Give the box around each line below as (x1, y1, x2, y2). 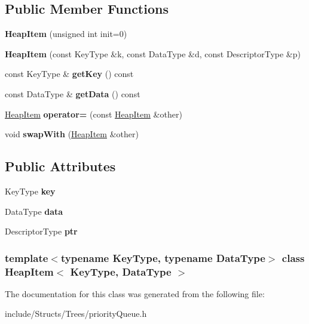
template (5, 250, 48, 265)
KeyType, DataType (70, 264, 172, 279)
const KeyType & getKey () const (5, 67, 134, 80)
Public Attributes (5, 157, 116, 175)
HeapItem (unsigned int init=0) (5, 27, 127, 40)
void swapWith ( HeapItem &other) (5, 128, 139, 140)
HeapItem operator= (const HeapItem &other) (5, 107, 182, 120)
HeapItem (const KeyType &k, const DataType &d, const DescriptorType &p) (5, 47, 301, 60)
